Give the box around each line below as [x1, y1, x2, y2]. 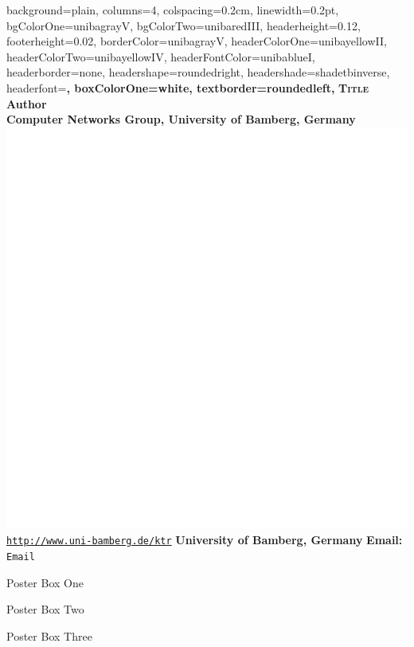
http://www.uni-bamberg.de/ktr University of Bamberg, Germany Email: [6, 531, 403, 548]
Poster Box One [6, 574, 84, 590]
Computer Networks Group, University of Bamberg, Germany [6, 111, 356, 127]
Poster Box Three [6, 627, 92, 644]
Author [6, 95, 47, 112]
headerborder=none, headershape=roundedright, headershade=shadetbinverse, [6, 64, 390, 80]
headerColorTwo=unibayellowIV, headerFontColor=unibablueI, [6, 48, 315, 65]
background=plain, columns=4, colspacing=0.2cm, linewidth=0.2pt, [6, 2, 339, 18]
